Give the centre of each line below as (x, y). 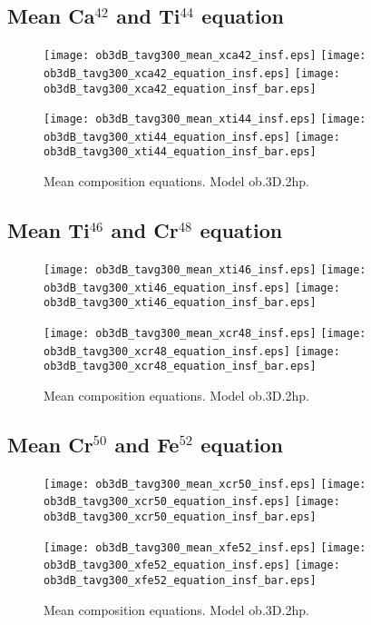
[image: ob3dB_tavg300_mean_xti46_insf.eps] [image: (205, 269)
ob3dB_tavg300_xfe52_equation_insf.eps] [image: (192, 565)
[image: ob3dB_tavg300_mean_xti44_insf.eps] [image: (205, 119)
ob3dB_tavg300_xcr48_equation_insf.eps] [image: (192, 351)
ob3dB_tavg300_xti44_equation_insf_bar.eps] (180, 152)
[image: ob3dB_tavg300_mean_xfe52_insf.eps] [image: (205, 547)
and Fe (147, 444)
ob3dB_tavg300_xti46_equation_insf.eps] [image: (192, 288)
